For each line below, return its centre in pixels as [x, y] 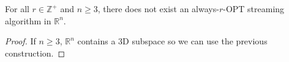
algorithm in [28, 20]
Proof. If [21, 41]
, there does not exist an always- [158, 9]
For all [17, 9]
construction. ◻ [35, 53]
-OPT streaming [254, 9]
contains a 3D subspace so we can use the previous [172, 41]
